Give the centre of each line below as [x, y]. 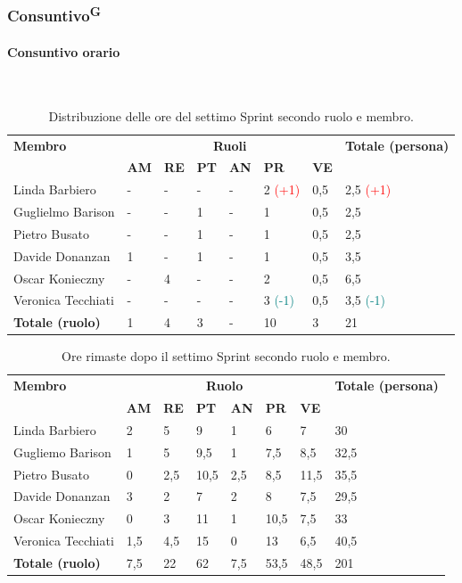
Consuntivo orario [64, 51]
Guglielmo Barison [64, 212]
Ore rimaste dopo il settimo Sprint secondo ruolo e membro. [226, 356]
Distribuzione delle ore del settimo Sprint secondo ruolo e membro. [231, 115]
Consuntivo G [54, 14]
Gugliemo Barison [62, 452]
